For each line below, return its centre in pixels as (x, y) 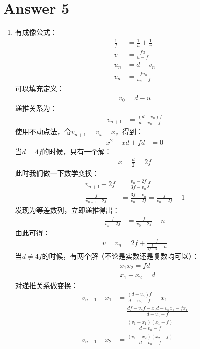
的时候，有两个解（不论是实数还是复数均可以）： (120, 256)
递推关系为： (36, 108)
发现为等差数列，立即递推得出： (67, 210)
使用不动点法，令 (43, 132)
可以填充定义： (40, 88)
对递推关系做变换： (47, 285)
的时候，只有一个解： (77, 151)
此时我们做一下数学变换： (57, 173)
